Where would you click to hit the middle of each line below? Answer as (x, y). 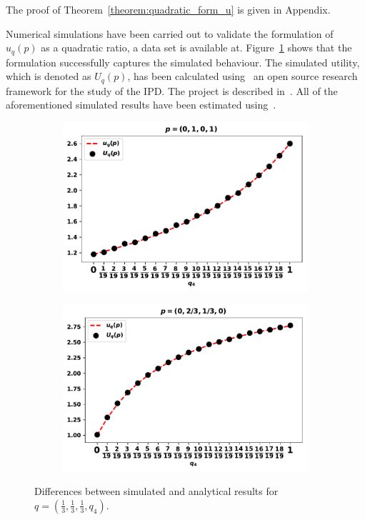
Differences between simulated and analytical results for (156, 491)
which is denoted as (49, 76)
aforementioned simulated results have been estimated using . (141, 105)
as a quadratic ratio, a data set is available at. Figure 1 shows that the (196, 47)
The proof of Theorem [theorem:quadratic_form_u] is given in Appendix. (168, 9)
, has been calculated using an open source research (242, 76)
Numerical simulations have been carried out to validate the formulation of (170, 33)
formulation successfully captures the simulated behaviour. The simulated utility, (183, 62)
